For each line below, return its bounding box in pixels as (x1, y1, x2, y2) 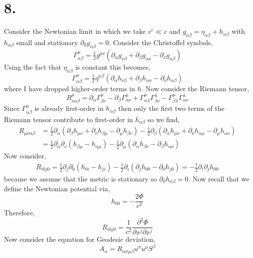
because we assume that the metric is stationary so (4, 174, 157, 184)
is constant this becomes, (75, 61, 151, 72)
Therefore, (4, 207, 35, 218)
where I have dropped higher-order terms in (4, 83, 135, 93)
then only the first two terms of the (118, 103, 225, 113)
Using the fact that (4, 61, 61, 72)
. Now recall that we (188, 174, 250, 184)
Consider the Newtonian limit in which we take (4, 26, 146, 36)
